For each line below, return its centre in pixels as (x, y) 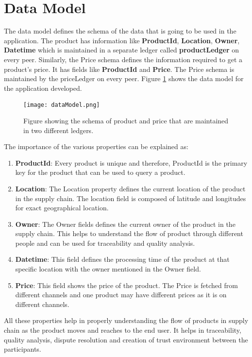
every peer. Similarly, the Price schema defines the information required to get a (123, 59)
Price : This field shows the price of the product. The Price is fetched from (126, 285)
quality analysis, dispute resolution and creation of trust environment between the (126, 339)
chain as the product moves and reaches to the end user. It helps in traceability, (123, 330)
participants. (23, 349)
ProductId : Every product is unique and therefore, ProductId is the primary (131, 162)
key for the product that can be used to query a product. (100, 172)
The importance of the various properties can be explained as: (96, 146)
